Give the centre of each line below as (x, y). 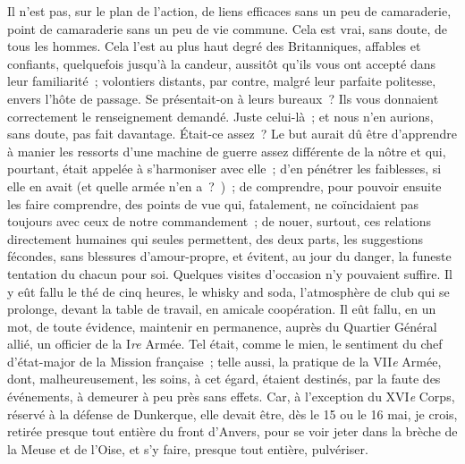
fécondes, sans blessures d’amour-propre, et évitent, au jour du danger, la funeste (229, 256)
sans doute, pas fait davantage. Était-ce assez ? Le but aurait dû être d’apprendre (232, 134)
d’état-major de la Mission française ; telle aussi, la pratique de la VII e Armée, (224, 361)
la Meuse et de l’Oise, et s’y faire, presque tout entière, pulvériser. (188, 448)
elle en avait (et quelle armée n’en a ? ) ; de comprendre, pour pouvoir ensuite (224, 186)
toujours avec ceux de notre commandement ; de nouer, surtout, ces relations (220, 221)
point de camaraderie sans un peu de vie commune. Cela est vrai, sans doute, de (228, 28)
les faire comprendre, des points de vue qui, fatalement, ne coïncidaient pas (213, 203)
